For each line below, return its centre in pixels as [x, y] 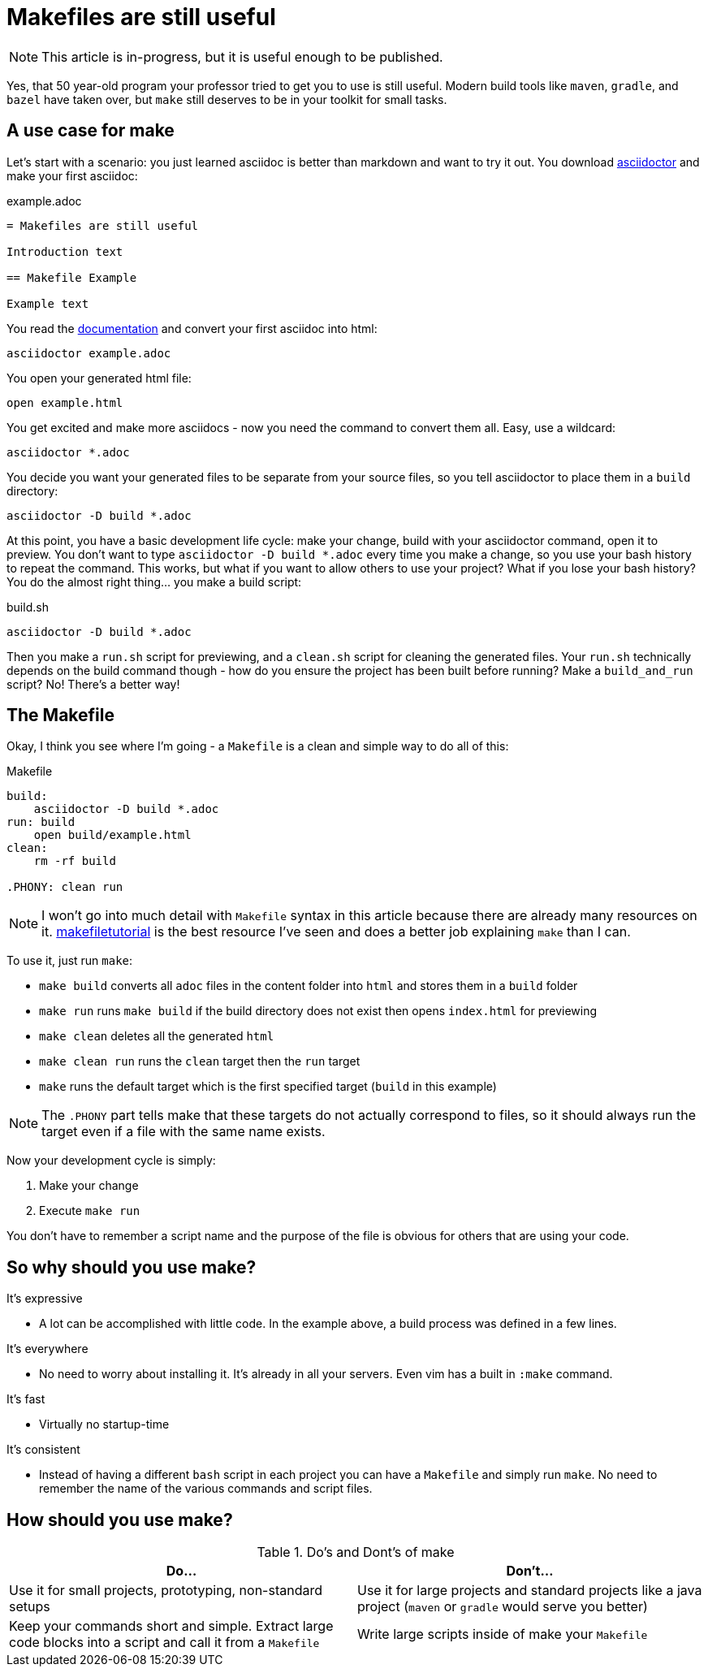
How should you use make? [120, 1520]
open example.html [65, 402]
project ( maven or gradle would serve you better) [503, 1607]
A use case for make [91, 131]
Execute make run [90, 1211]
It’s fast [26, 1399]
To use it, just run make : [70, 961]
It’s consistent [43, 1450]
